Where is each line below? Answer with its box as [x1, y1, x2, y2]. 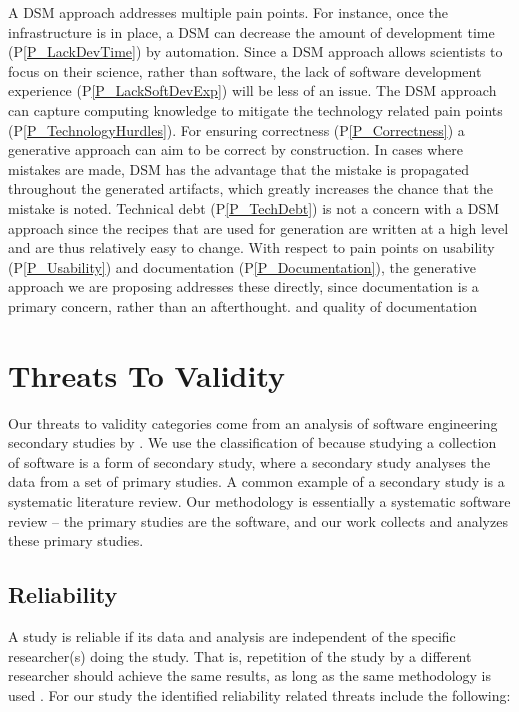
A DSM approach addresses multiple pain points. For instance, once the [8, 2, 448, 22]
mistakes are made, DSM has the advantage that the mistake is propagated [8, 158, 470, 179]
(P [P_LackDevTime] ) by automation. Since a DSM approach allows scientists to [8, 41, 503, 62]
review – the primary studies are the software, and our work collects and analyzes [8, 510, 508, 531]
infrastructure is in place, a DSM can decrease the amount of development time [8, 21, 495, 42]
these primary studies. [8, 530, 144, 551]
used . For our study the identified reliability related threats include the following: [8, 684, 511, 705]
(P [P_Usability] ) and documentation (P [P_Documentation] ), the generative [8, 256, 476, 277]
